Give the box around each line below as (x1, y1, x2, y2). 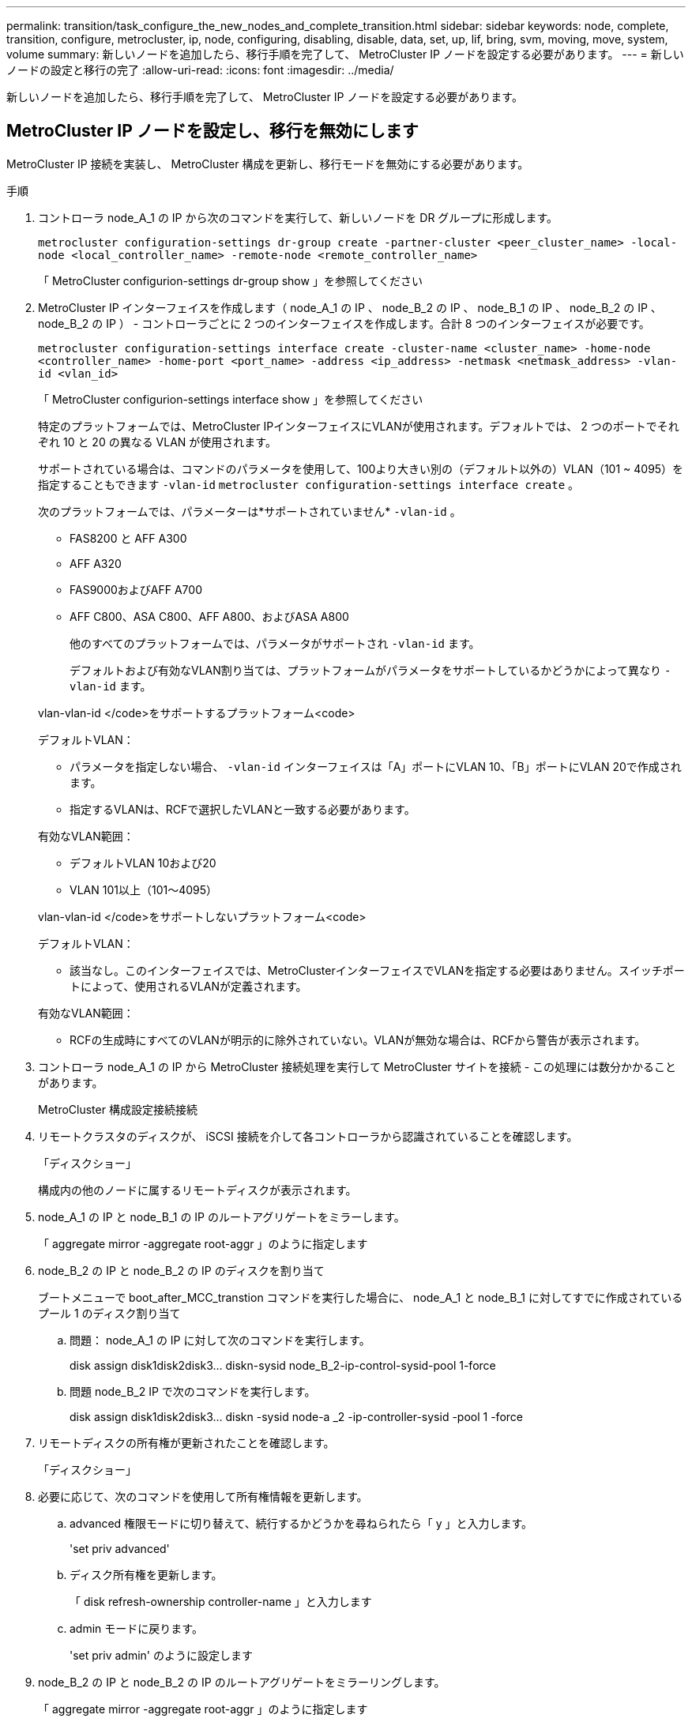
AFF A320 (70, 556, 122, 570)
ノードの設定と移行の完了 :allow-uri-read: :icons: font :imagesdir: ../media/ (6, 63, 394, 77)
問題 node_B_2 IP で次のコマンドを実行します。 (70, 1384, 316, 1398)
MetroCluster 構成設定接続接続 (38, 1102, 197, 1116)
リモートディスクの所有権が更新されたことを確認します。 (38, 1435, 335, 1449)
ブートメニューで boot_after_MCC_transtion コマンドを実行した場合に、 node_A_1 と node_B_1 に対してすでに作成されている (38, 1290, 683, 1304)
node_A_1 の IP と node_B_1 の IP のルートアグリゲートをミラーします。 (38, 1209, 405, 1224)
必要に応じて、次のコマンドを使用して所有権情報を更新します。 (38, 1489, 368, 1503)
